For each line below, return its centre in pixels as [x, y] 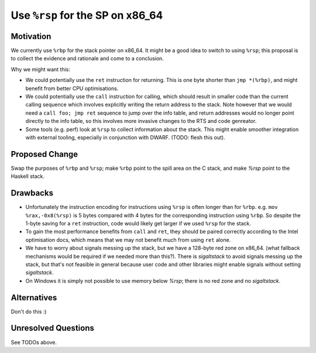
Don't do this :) [29, 311]
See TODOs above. [34, 342]
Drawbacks [32, 193]
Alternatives [34, 298]
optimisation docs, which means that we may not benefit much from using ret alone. [128, 239]
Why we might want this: [40, 69]
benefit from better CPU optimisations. [72, 88]
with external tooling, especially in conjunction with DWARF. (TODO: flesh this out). [125, 137]
